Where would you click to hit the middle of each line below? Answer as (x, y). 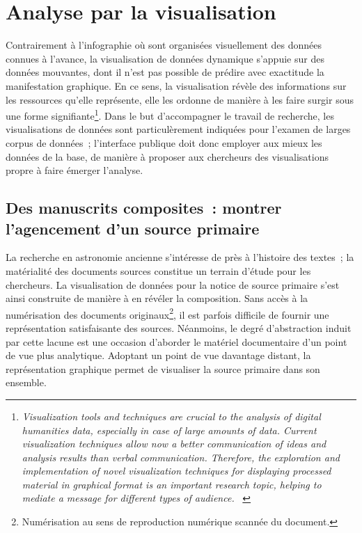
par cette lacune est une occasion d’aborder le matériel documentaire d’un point (176, 341)
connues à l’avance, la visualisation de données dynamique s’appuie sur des (165, 58)
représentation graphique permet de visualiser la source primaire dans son (163, 368)
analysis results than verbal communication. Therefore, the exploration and (181, 457)
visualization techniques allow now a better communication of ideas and (174, 444)
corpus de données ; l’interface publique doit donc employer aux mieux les (164, 142)
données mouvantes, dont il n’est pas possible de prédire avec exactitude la (165, 72)
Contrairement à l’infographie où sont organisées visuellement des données (164, 45)
